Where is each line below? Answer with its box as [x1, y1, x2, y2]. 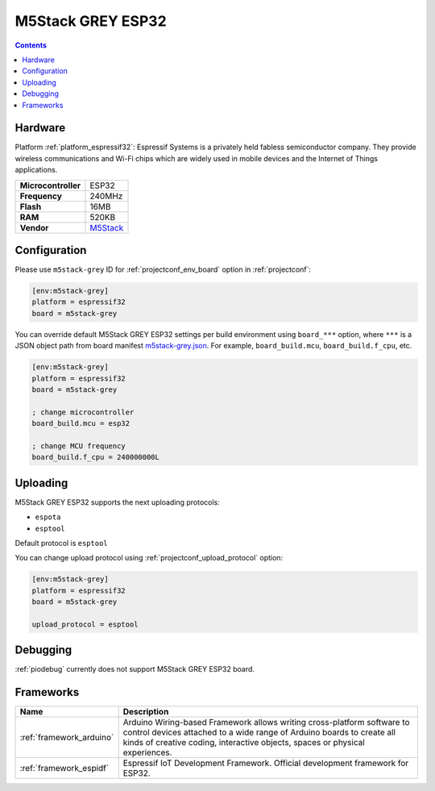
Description [122, 706, 169, 718]
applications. [14, 165, 58, 175]
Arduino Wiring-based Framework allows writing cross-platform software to [122, 717, 410, 728]
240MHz [89, 190, 123, 202]
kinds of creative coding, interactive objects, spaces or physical [122, 737, 366, 748]
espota [35, 513, 61, 522]
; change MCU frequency [31, 441, 126, 451]
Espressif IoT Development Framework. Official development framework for [122, 758, 409, 769]
